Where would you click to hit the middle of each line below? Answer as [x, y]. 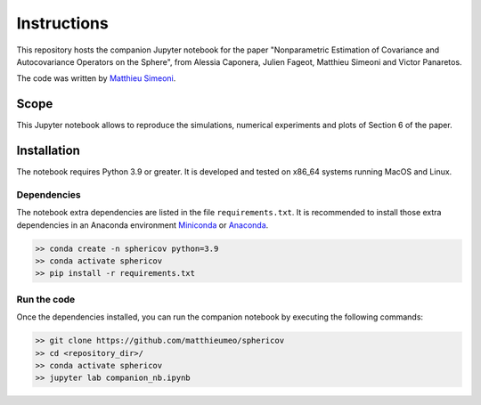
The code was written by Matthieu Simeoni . [96, 78]
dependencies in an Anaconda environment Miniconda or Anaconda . [143, 225]
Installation [48, 151]
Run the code [46, 299]
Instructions [62, 23]
